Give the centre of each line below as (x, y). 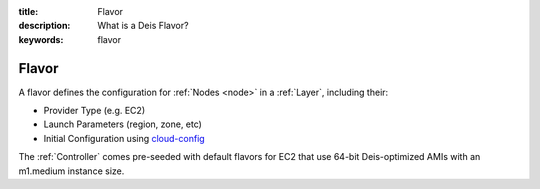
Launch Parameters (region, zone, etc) (122, 124)
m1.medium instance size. (71, 171)
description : (44, 26)
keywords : (41, 39)
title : (28, 11)
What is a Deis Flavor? (143, 26)
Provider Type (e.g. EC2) (94, 111)
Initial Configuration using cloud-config (124, 138)
